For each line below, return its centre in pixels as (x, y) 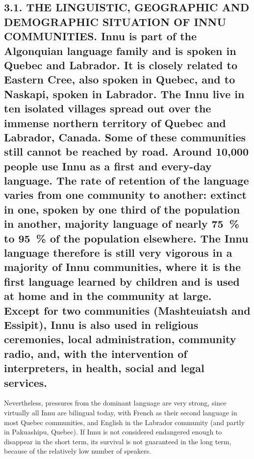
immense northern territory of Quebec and (115, 122)
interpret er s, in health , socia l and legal (104, 368)
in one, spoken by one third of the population (122, 209)
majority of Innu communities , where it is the (123, 267)
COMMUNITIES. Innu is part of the (101, 36)
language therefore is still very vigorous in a (118, 253)
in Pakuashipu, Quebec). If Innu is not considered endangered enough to (113, 432)
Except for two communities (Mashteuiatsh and (127, 310)
